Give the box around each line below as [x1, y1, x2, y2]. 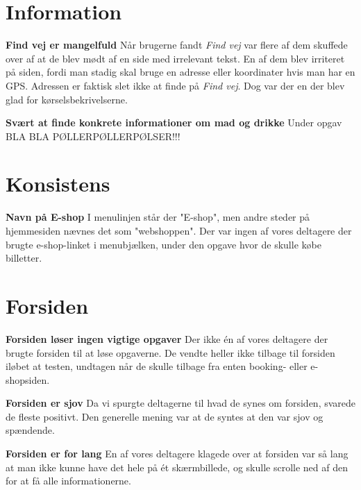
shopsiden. [6, 372, 50, 387]
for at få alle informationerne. [6, 473, 131, 488]
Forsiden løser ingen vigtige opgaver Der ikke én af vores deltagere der [6, 331, 328, 346]
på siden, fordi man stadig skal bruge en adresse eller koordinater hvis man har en [6, 65, 355, 79]
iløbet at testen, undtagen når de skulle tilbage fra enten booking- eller [6, 359, 308, 373]
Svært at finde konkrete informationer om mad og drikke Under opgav [6, 115, 342, 130]
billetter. [6, 251, 42, 265]
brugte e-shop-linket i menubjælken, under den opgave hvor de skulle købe [6, 237, 321, 251]
